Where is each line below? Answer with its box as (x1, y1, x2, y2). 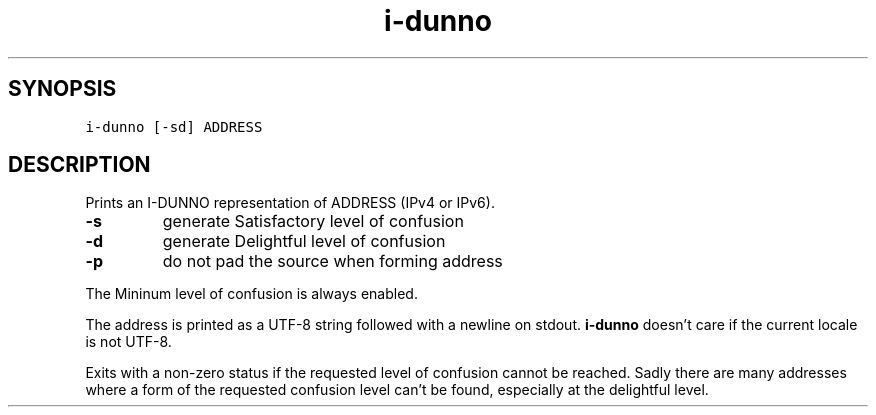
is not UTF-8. (85, 333, 172, 351)
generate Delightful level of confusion (162, 231, 446, 252)
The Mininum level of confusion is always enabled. (85, 285, 418, 303)
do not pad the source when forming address (162, 251, 503, 272)
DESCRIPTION (8, 152, 151, 178)
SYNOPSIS (8, 76, 117, 102)
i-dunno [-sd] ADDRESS (85, 118, 263, 135)
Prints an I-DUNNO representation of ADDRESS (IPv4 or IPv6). (85, 194, 495, 212)
